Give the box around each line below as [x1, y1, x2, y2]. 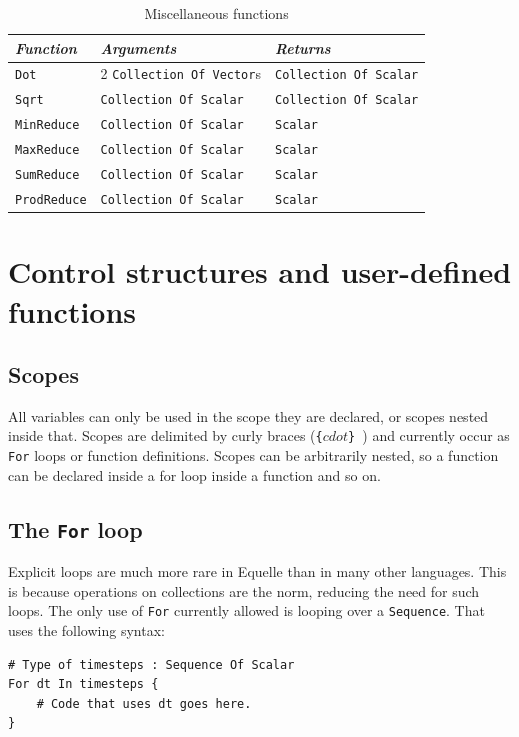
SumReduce [15, 168, 80, 183]
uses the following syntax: [8, 620, 165, 641]
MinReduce [15, 118, 80, 133]
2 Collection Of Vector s [100, 63, 261, 84]
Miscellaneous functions [144, 3, 289, 23]
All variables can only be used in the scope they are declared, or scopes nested [8, 405, 489, 426]
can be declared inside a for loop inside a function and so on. [8, 464, 381, 485]
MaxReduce [15, 143, 80, 158]
